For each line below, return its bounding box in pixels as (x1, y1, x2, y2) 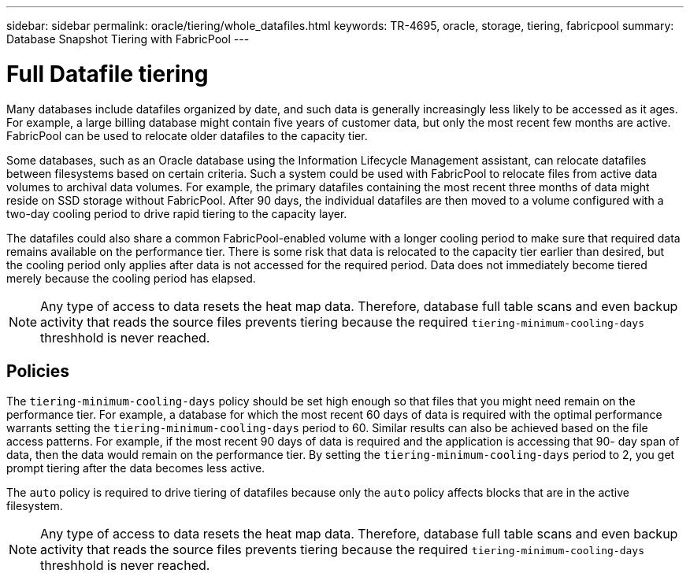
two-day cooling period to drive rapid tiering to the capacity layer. (6, 206, 347, 220)
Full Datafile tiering (6, 60, 209, 87)
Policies (6, 361, 70, 381)
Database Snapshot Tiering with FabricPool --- (6, 32, 250, 46)
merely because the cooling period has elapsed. (6, 271, 256, 285)
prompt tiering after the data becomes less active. (6, 461, 265, 475)
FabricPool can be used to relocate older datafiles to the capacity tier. (6, 128, 368, 142)
